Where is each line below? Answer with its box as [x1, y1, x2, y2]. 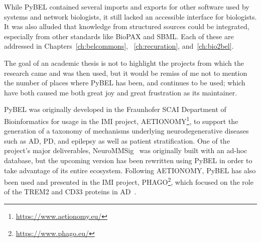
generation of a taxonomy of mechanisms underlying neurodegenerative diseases [4, 126, 249, 136]
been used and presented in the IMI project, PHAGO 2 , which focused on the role [4, 175, 253, 187]
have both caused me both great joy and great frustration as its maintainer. [4, 87, 237, 97]
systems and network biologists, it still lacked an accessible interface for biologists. [4, 11, 257, 22]
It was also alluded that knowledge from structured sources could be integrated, [4, 21, 249, 32]
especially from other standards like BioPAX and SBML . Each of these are [4, 31, 234, 41]
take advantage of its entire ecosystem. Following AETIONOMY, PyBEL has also [4, 165, 256, 175]
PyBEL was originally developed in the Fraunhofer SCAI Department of [4, 104, 226, 114]
